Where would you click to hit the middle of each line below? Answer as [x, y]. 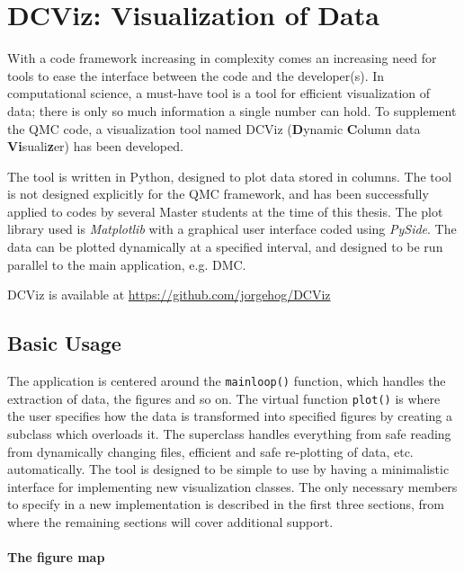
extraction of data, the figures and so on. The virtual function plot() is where [224, 398]
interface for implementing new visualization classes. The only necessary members [232, 486]
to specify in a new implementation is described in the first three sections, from [226, 504]
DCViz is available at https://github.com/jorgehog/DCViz [169, 295]
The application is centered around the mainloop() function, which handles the [227, 381]
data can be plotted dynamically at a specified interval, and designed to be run [225, 247]
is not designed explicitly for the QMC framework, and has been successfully [218, 194]
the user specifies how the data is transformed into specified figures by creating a [230, 416]
